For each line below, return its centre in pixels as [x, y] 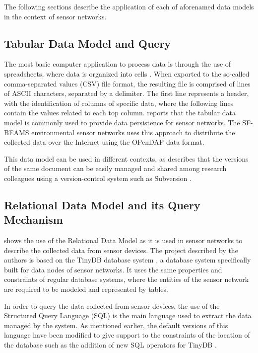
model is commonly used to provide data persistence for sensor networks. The [122, 122]
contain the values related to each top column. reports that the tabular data [120, 113]
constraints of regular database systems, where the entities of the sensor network [127, 279]
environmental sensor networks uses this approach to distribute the [133, 132]
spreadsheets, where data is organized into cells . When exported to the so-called [127, 73]
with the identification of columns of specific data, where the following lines [119, 103]
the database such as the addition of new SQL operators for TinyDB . [110, 345]
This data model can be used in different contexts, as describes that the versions [126, 158]
